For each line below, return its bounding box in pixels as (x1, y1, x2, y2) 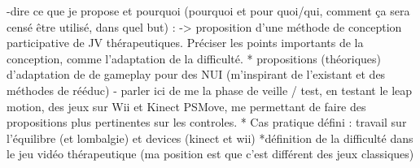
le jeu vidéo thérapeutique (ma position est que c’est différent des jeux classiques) (7, 145, 414, 162)
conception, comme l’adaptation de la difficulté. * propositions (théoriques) (7, 50, 381, 67)
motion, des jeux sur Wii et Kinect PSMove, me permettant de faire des (7, 97, 366, 114)
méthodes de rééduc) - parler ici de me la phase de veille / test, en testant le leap (7, 81, 413, 98)
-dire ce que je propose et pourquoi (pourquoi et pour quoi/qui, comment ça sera (7, 2, 410, 19)
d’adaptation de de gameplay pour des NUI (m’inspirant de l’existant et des (7, 66, 386, 83)
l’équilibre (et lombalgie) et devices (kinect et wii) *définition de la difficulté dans (7, 129, 413, 146)
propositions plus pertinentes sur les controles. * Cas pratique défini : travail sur (7, 114, 407, 131)
